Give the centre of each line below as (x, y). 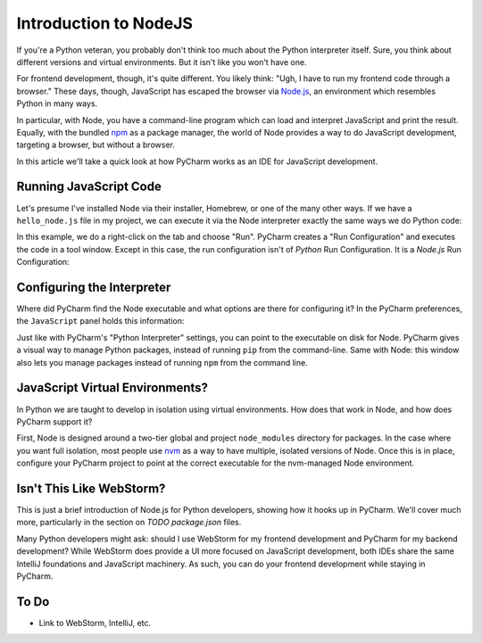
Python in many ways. (57, 103)
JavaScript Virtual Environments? (112, 388)
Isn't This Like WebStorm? (91, 488)
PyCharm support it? (54, 421)
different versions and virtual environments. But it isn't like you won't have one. (162, 62)
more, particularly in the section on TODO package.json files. (129, 523)
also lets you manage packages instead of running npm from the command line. (162, 362)
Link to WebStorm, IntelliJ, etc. (95, 622)
